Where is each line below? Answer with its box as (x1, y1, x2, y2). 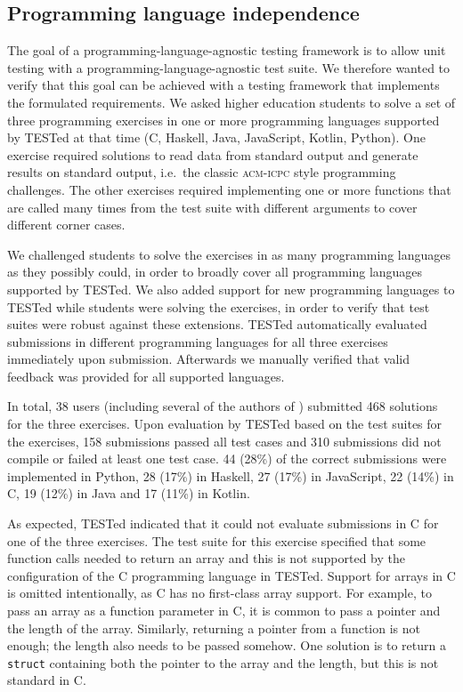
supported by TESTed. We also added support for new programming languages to (7, 279, 455, 298)
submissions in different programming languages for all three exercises (7, 332, 388, 350)
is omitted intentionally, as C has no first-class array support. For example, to (7, 583, 432, 602)
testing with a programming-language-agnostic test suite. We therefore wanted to (7, 58, 451, 76)
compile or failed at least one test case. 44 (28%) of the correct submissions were (7, 449, 447, 468)
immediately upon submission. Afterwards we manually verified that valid (7, 350, 410, 368)
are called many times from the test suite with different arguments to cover (7, 197, 418, 216)
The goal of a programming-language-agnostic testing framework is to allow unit (7, 41, 446, 60)
